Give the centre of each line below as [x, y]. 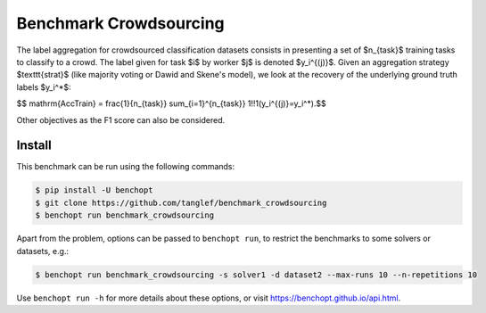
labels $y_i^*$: [44, 87]
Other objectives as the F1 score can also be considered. [121, 119]
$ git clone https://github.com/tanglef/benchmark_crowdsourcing [181, 202]
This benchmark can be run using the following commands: [126, 167]
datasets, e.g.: [43, 251]
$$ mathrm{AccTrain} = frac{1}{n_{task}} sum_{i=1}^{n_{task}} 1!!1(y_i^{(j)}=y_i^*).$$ [172, 103]
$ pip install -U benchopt [94, 190]
